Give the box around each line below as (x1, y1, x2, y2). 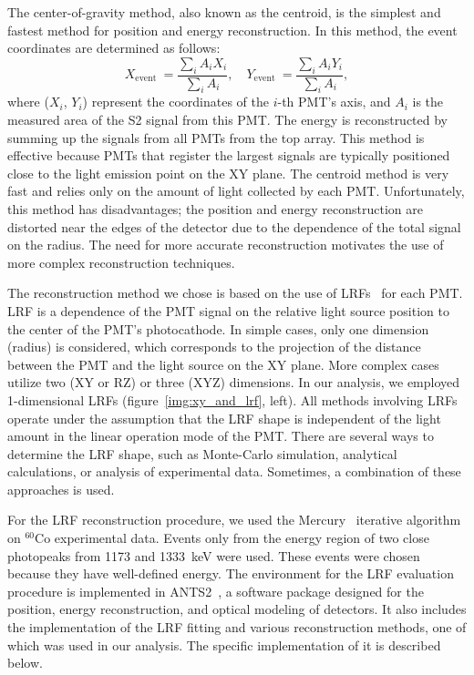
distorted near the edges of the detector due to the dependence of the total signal (7, 217, 461, 236)
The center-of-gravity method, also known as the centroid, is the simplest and (7, 3, 441, 21)
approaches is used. (7, 479, 115, 498)
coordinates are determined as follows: (7, 38, 221, 57)
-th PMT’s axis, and (277, 92, 391, 111)
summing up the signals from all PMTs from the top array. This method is (7, 128, 425, 147)
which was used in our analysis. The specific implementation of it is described (7, 635, 441, 654)
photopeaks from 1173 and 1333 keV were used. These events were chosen (7, 546, 420, 565)
